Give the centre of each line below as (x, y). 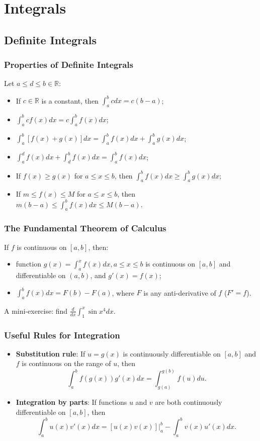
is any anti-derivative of (180, 292)
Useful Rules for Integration (62, 335)
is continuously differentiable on (172, 353)
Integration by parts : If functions (71, 402)
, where (123, 292)
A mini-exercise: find (36, 311)
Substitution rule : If (51, 353)
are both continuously (189, 402)
